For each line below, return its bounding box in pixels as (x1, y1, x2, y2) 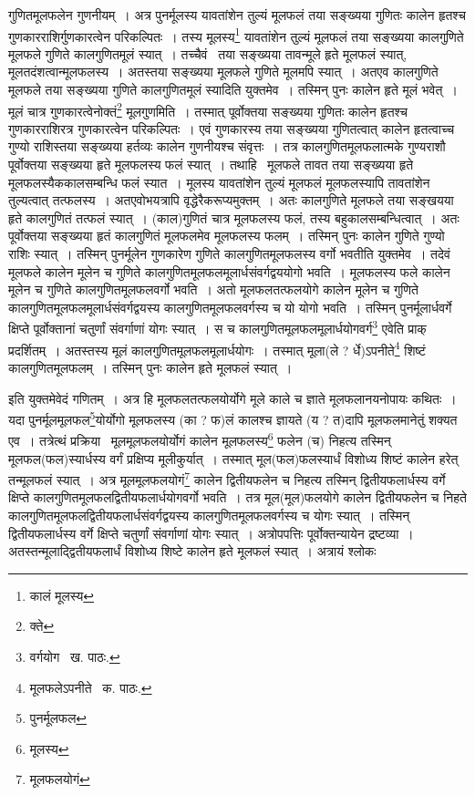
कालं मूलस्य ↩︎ (29, 585, 95, 604)
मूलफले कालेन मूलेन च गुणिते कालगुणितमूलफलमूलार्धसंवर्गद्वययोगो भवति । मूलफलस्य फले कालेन (8, 262, 450, 281)
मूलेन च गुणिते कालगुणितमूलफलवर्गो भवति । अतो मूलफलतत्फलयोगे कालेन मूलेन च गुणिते (8, 280, 418, 299)
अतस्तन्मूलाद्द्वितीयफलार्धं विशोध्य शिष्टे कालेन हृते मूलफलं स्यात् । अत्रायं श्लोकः (8, 542, 377, 561)
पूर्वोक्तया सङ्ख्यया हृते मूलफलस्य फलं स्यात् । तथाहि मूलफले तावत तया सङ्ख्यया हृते (8, 155, 414, 174)
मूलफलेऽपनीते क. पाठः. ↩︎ (29, 677, 152, 697)
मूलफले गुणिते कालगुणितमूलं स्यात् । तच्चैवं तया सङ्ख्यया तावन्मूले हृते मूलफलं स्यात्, (8, 44, 408, 63)
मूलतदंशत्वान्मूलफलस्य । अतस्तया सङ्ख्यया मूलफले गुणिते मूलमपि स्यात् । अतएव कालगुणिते (8, 62, 439, 81)
